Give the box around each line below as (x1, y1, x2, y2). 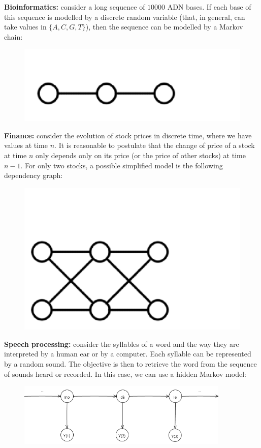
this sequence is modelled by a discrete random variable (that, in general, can (4, 11, 245, 22)
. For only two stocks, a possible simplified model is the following (20, 160, 223, 170)
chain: (4, 31, 23, 42)
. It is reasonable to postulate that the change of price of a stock (54, 140, 255, 151)
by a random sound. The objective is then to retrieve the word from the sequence (4, 358, 257, 369)
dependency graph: (4, 170, 63, 181)
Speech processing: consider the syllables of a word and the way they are (4, 338, 239, 349)
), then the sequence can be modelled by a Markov (85, 21, 243, 32)
